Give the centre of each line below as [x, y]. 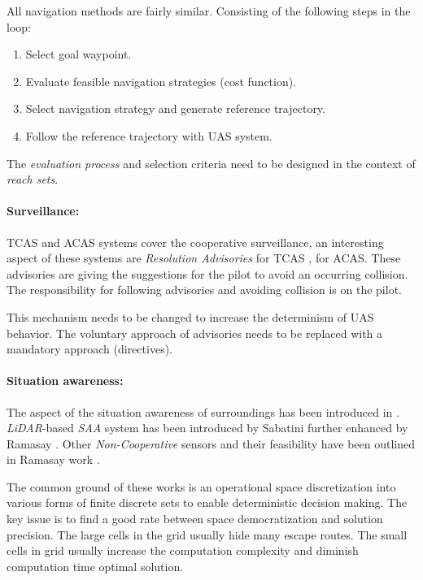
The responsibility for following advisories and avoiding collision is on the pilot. [204, 290]
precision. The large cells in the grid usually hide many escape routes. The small [207, 534]
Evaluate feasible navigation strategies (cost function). [161, 81]
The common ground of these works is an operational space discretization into [201, 486]
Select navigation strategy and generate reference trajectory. [175, 108]
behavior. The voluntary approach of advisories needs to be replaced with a [195, 333]
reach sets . [33, 179]
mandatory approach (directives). [89, 349]
